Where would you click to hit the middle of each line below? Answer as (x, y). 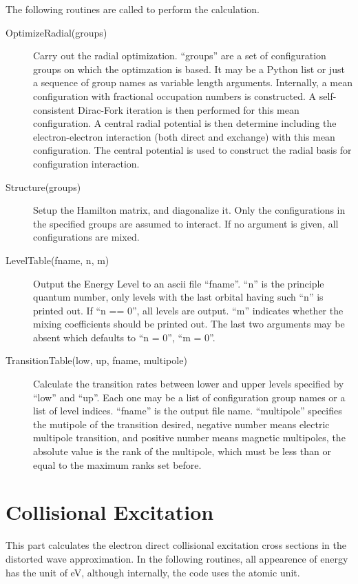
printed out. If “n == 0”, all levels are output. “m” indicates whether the (188, 310)
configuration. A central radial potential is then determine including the (185, 123)
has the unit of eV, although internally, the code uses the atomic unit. (153, 572)
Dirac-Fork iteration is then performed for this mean (189, 109)
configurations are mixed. (86, 237)
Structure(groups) (43, 187)
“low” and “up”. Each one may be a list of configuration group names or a (189, 397)
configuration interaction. (86, 163)
